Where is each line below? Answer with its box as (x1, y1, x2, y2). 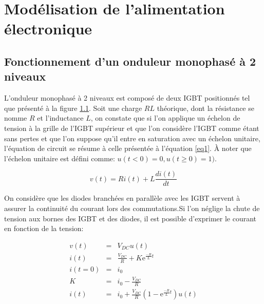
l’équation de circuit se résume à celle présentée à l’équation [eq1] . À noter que (4, 143, 252, 154)
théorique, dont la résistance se (157, 102, 254, 113)
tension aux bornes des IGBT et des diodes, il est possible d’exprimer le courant (4, 213, 257, 223)
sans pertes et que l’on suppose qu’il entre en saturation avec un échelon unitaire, (4, 132, 260, 143)
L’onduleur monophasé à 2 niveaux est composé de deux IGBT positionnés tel (4, 92, 250, 103)
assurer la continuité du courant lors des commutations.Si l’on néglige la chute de (4, 202, 260, 213)
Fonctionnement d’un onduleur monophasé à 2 (4, 53, 256, 69)
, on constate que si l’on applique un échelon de (90, 112, 240, 123)
